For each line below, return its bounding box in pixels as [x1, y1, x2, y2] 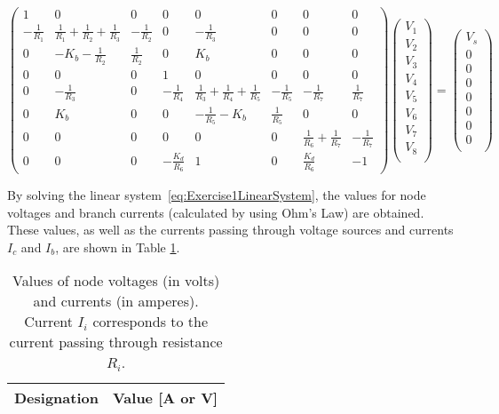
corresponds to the [92, 311, 209, 332]
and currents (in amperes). [33, 291, 199, 312]
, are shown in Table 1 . [55, 237, 180, 256]
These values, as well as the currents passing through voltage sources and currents [7, 220, 454, 239]
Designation [14, 387, 99, 409]
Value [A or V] [112, 387, 218, 409]
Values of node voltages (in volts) [12, 270, 220, 291]
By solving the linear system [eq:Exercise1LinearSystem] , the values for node [7, 186, 426, 204]
